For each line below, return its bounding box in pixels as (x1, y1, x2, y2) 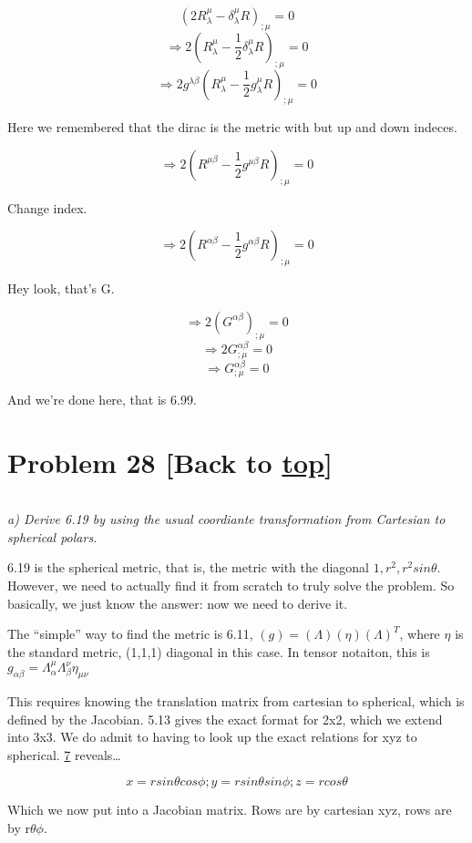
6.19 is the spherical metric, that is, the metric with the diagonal (7, 558, 369, 577)
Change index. (7, 198, 87, 217)
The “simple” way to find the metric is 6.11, (7, 624, 253, 643)
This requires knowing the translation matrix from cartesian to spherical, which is (7, 691, 465, 710)
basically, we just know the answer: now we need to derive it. (7, 593, 348, 612)
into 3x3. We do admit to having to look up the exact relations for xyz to (7, 727, 417, 746)
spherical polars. (7, 527, 97, 546)
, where (399, 624, 440, 643)
